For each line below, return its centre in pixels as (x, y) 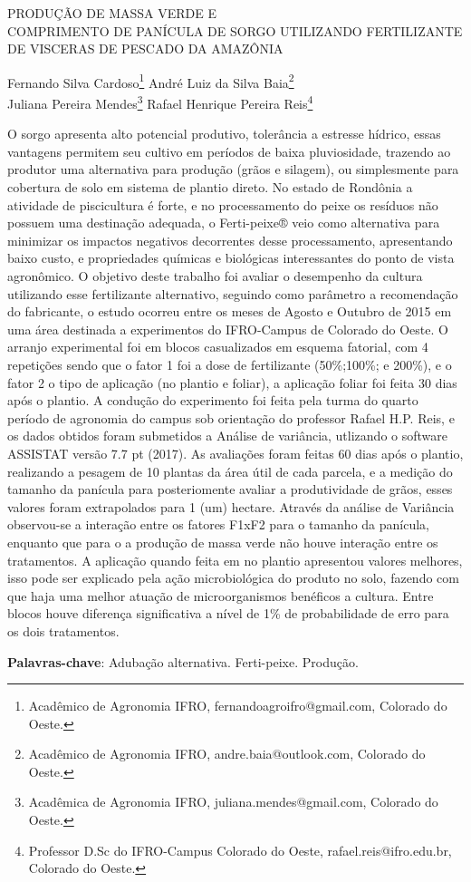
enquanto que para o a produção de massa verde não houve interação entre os (223, 542)
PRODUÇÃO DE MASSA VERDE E (112, 13)
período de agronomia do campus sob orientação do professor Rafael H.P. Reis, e (231, 417)
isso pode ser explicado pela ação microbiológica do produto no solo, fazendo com (233, 578)
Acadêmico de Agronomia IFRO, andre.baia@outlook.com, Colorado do (227, 754)
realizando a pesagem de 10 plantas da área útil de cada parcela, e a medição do (230, 471)
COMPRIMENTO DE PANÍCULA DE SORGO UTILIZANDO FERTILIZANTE (235, 30)
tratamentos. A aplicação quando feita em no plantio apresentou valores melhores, (235, 560)
